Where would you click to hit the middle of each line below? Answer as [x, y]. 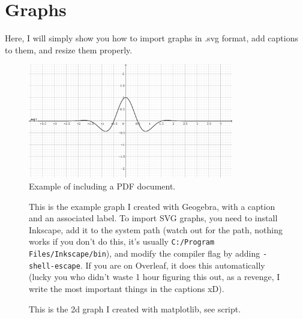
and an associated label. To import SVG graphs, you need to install [153, 218]
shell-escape [55, 266]
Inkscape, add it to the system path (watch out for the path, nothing [156, 229]
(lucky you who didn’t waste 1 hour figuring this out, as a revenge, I [154, 277]
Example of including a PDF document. [102, 186]
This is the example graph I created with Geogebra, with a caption [152, 206]
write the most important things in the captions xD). [127, 288]
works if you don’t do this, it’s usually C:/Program [122, 241]
